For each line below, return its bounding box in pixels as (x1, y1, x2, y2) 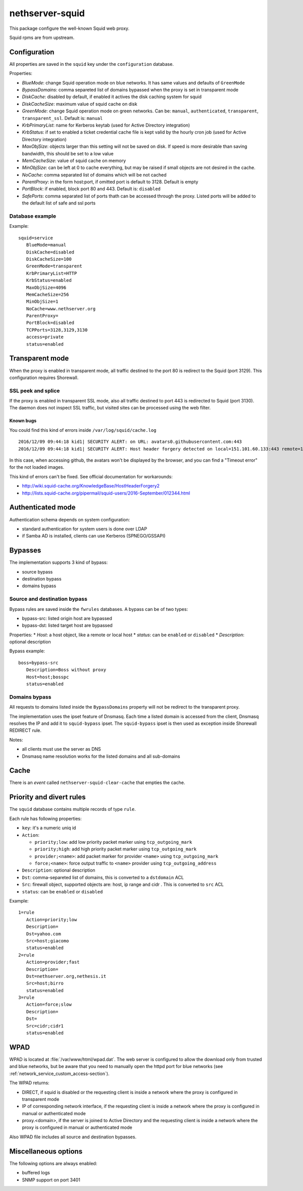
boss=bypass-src (18, 660, 59, 666)
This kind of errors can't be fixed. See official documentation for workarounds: (9, 473, 173, 479)
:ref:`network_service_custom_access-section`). (9, 1071, 110, 1077)
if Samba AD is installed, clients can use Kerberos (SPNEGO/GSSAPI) (22, 533, 166, 539)
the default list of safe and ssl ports (22, 200, 96, 206)
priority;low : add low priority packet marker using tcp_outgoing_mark (34, 839, 192, 845)
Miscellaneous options (9, 1147, 83, 1156)
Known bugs (9, 418, 37, 424)
